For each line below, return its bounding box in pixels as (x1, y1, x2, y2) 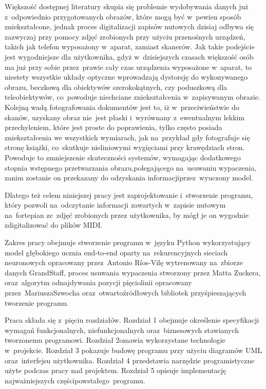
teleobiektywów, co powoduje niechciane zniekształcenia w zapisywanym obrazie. (5, 91, 260, 102)
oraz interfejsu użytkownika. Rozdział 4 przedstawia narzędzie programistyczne (5, 355, 255, 365)
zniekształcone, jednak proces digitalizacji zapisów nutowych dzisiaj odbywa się (5, 21, 254, 32)
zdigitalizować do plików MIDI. (5, 219, 103, 230)
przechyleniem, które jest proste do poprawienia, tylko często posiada (5, 122, 222, 133)
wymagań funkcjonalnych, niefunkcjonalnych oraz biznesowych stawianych (5, 324, 239, 335)
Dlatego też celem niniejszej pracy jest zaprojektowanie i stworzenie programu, (5, 189, 253, 200)
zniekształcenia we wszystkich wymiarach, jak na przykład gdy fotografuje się (5, 132, 250, 142)
